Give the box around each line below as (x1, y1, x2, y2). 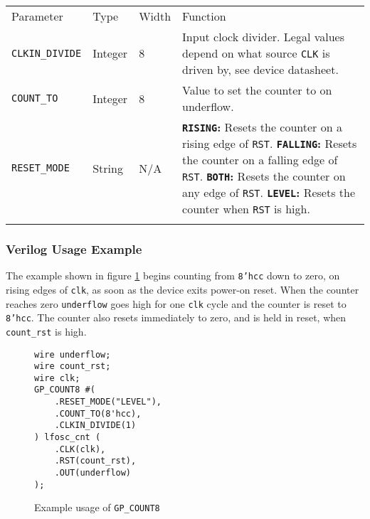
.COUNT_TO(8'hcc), (54, 408, 142, 419)
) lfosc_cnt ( (34, 432, 101, 443)
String (92, 159, 123, 176)
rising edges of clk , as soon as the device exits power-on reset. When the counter (6, 282, 359, 296)
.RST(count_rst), (54, 456, 137, 466)
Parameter (11, 8, 63, 24)
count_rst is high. (6, 323, 87, 338)
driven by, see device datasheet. (182, 61, 339, 77)
